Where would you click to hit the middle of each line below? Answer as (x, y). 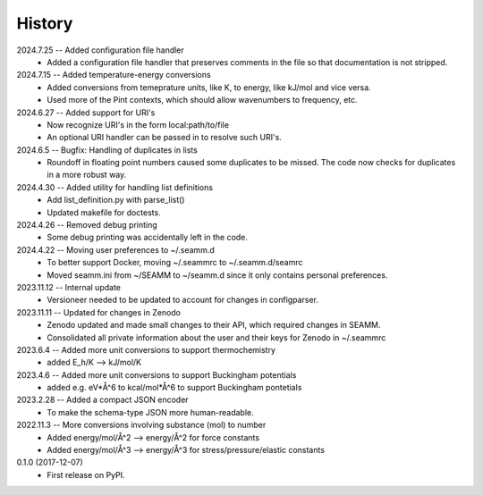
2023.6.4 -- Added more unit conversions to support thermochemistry (146, 349)
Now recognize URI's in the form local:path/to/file (138, 124)
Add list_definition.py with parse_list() (116, 200)
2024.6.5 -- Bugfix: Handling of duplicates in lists (107, 150)
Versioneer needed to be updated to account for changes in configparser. (183, 300)
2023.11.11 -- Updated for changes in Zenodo (99, 312)
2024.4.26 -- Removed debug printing (87, 225)
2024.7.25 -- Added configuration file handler (101, 50)
